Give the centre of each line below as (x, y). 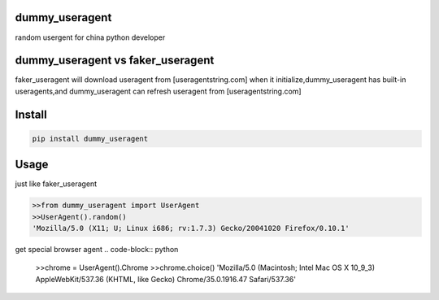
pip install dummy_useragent (90, 139)
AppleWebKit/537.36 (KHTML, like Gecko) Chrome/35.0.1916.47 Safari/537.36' (166, 279)
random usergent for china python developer (90, 37)
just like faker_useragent (56, 184)
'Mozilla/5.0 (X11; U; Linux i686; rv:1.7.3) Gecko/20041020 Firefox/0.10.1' (191, 228)
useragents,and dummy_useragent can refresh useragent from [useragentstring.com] (158, 91)
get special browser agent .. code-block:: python (97, 250)
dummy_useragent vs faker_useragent (115, 61)
